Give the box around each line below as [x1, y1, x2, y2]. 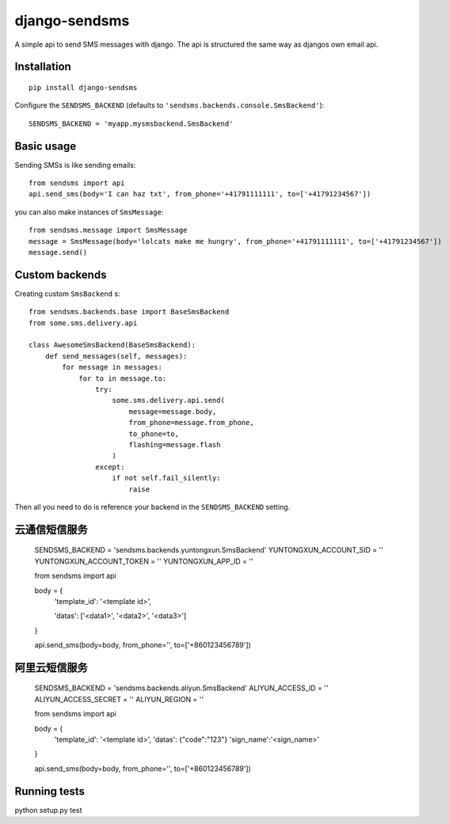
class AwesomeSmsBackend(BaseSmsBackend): [29, 340, 196, 350]
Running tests [14, 784, 86, 798]
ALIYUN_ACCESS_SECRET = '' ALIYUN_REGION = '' [34, 694, 204, 704]
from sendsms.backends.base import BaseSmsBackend [29, 307, 230, 317]
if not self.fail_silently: [112, 473, 221, 483]
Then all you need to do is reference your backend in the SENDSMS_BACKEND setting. [14, 502, 291, 511]
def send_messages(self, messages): [44, 351, 188, 360]
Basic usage [14, 139, 77, 153]
